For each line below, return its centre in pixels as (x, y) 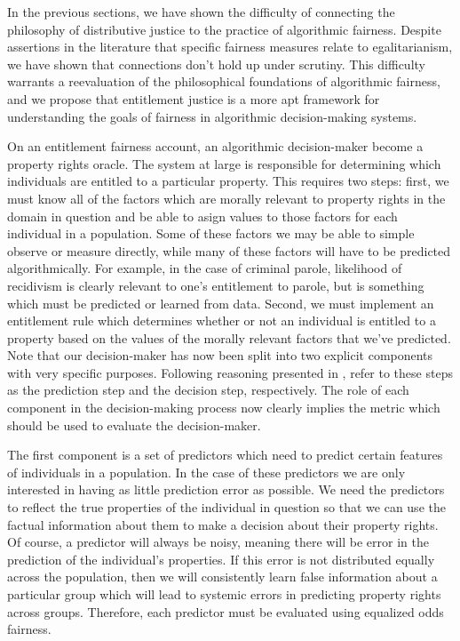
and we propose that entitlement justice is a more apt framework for (194, 98)
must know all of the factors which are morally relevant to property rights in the (226, 198)
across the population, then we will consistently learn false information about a (222, 577)
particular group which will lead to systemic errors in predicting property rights (224, 594)
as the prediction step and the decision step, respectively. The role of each (208, 390)
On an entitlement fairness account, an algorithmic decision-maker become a (215, 146)
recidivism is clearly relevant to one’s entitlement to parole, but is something (216, 285)
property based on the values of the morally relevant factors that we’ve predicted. (229, 337)
